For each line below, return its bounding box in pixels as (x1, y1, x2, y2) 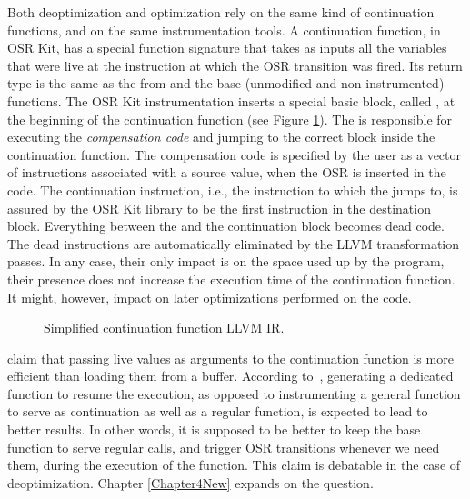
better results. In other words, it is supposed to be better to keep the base (7, 420, 421, 439)
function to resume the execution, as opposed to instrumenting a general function (7, 384, 461, 403)
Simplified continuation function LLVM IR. (44, 318, 285, 337)
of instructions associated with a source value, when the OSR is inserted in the (7, 163, 446, 182)
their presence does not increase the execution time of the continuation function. (7, 269, 455, 288)
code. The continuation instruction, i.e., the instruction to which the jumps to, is (7, 180, 458, 199)
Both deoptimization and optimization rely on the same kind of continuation (7, 3, 435, 21)
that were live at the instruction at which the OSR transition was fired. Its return (7, 55, 463, 75)
